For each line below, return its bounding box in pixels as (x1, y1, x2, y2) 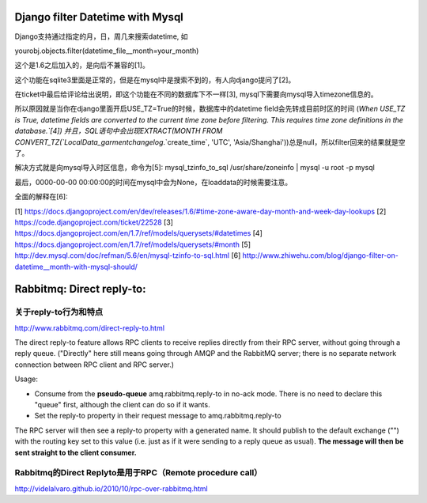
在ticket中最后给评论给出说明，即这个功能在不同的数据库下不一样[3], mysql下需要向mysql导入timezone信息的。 (14, 89, 379, 99)
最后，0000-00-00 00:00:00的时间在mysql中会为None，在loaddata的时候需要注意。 (14, 177, 293, 187)
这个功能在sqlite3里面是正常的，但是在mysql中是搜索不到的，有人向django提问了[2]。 (14, 75, 296, 85)
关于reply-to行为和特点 (14, 307, 104, 318)
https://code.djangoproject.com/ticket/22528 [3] (14, 217, 174, 227)
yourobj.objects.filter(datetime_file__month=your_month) (14, 46, 199, 55)
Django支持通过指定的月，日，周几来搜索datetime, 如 (14, 32, 189, 41)
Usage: (14, 374, 39, 384)
